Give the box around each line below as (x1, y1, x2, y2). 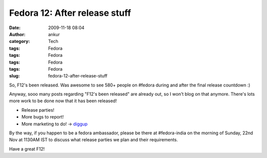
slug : (9, 73, 20, 79)
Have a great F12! (9, 146, 45, 152)
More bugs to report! (21, 114, 64, 120)
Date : (9, 25, 21, 31)
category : (9, 39, 30, 44)
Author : (9, 31, 26, 37)
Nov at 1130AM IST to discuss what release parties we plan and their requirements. (9, 137, 178, 143)
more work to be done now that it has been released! (9, 98, 117, 104)
